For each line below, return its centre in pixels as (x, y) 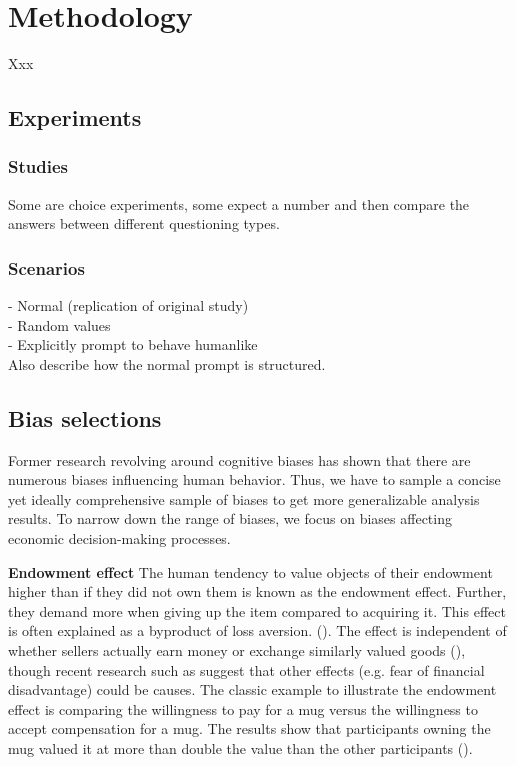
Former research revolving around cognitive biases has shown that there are (239, 459)
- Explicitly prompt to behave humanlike (133, 344)
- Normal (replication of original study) (128, 305)
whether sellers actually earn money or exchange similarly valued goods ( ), (237, 650)
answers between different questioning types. (144, 223)
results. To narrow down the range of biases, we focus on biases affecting (230, 518)
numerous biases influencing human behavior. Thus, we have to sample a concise (254, 479)
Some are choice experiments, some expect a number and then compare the (239, 203)
